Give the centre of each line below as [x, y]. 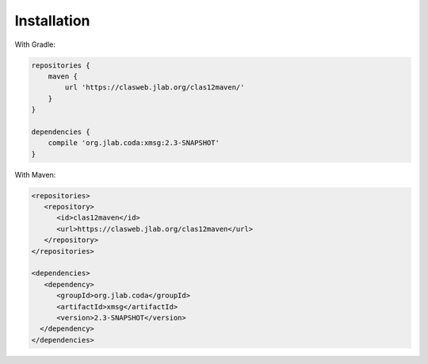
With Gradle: [35, 44]
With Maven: [35, 174]
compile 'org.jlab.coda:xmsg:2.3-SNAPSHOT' [134, 143]
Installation [52, 21]
